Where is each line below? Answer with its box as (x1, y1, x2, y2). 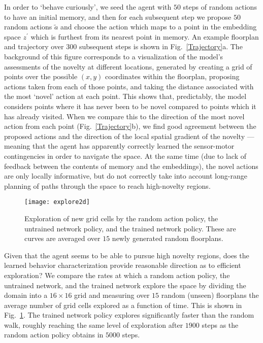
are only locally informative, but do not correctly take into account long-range (4, 170, 247, 181)
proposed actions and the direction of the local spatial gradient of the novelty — (4, 130, 254, 141)
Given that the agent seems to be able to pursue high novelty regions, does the (4, 250, 249, 260)
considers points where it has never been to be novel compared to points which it (4, 100, 256, 111)
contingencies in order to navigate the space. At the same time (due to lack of (4, 150, 247, 161)
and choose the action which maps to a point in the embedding (60, 21, 257, 32)
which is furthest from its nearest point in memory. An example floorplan (30, 31, 259, 42)
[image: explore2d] (24, 198, 90, 206)
